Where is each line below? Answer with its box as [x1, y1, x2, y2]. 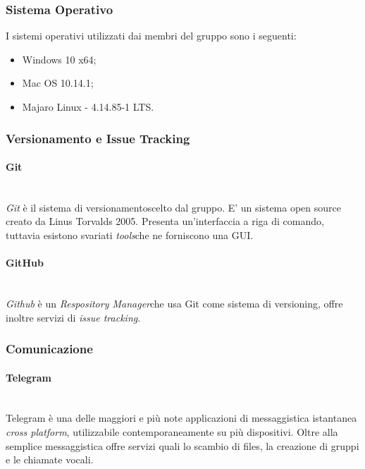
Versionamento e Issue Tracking [6, 129, 190, 147]
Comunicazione [6, 340, 93, 358]
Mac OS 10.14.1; [22, 75, 94, 90]
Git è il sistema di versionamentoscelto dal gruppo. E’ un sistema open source [6, 200, 341, 214]
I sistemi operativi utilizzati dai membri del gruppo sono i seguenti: [6, 28, 297, 43]
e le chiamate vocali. [6, 452, 94, 467]
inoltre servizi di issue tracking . [6, 310, 141, 324]
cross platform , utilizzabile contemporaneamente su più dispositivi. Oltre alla [6, 425, 338, 439]
